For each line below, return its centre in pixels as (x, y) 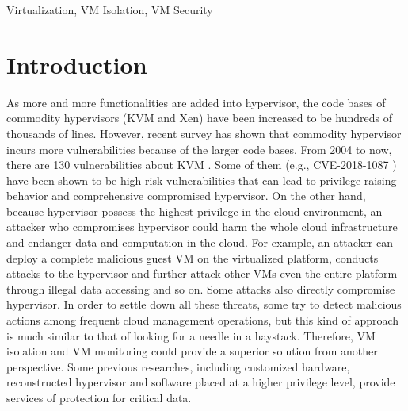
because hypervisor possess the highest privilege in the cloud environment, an (194, 211)
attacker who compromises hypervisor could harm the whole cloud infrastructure (202, 227)
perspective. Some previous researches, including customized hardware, (178, 366)
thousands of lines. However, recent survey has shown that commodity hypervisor (204, 133)
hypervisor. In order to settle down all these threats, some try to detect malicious (204, 304)
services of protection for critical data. (99, 398)
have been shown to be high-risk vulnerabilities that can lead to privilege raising (202, 180)
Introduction (77, 64)
